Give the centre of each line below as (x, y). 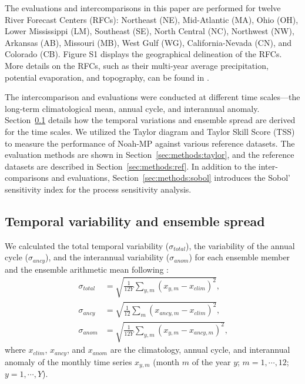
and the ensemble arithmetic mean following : (87, 269)
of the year (211, 361)
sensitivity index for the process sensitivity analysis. (98, 189)
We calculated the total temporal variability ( (87, 245)
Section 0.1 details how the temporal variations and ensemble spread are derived (150, 120)
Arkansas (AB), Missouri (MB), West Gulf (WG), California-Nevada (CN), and (148, 42)
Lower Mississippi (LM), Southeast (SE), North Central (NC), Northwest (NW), (150, 31)
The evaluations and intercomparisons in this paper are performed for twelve (143, 8)
